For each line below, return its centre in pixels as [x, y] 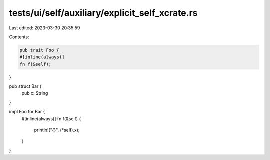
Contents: [19, 37]
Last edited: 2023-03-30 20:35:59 [45, 28]
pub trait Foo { [40, 50]
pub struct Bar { [25, 86]
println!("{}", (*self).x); [57, 130]
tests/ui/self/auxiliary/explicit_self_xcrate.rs [103, 13]
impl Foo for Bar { [27, 112]
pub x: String [35, 93]
